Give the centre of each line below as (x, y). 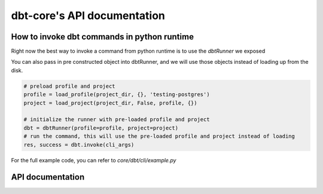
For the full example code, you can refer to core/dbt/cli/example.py (94, 160)
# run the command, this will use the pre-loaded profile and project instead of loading (159, 136)
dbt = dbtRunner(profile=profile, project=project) (101, 128)
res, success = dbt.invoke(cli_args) (79, 144)
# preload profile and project (70, 86)
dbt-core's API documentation (88, 16)
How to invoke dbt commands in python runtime (103, 37)
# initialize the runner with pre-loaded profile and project (117, 120)
